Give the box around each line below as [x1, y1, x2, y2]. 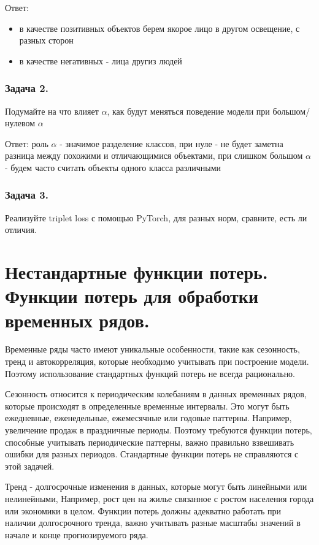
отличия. [5, 223, 37, 236]
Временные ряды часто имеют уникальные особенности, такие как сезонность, [5, 343, 300, 356]
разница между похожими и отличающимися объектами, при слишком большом [5, 149, 303, 162]
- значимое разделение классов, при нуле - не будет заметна [60, 137, 283, 150]
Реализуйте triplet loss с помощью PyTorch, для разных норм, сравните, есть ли [5, 211, 307, 224]
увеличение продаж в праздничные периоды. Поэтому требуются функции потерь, [5, 424, 312, 436]
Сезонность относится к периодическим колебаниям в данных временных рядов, [5, 387, 307, 400]
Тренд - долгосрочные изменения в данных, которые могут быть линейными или [5, 480, 307, 493]
